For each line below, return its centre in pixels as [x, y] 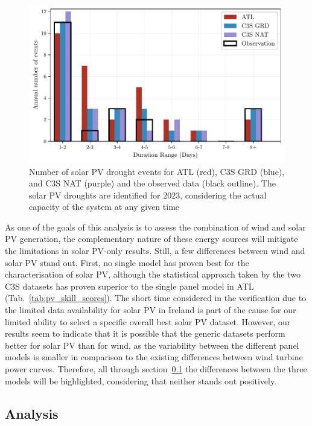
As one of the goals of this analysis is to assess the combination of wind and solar [155, 227]
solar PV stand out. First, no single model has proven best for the [127, 262]
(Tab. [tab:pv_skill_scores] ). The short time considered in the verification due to [156, 298]
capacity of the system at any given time [104, 207]
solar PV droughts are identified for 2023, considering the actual [148, 195]
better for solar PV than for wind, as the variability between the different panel [152, 345]
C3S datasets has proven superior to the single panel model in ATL [129, 286]
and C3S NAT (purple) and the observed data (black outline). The [152, 183]
